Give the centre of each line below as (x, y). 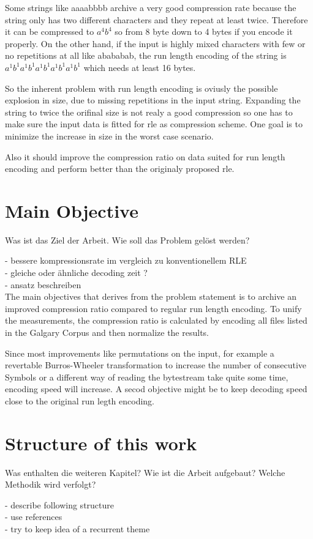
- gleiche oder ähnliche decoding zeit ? (76, 273)
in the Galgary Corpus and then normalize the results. (107, 332)
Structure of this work (101, 443)
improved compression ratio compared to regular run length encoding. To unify (153, 308)
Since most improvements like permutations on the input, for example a (140, 353)
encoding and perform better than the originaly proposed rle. (120, 169)
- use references (34, 517)
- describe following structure (59, 504)
